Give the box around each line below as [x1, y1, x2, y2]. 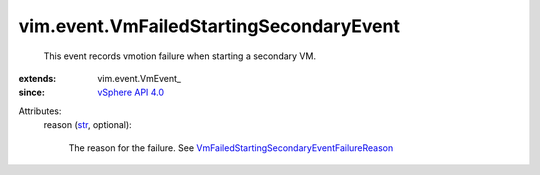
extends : [18, 72, 57, 84]
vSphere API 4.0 [97, 86, 165, 99]
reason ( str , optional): [43, 119, 132, 131]
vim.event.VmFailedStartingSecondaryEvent [18, 15, 400, 37]
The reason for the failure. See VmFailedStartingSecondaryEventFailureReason [68, 141, 394, 154]
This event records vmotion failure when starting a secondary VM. [43, 50, 317, 62]
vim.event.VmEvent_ [97, 72, 182, 84]
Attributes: [18, 105, 62, 117]
